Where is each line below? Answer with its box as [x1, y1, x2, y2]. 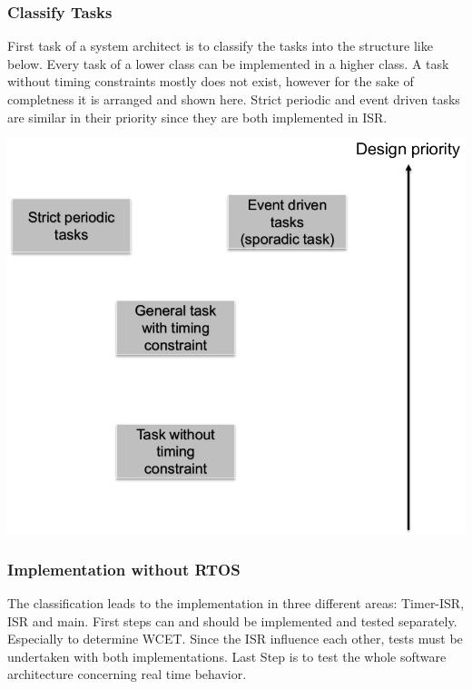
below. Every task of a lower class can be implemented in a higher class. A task [7, 54, 449, 73]
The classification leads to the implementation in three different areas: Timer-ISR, [7, 594, 465, 613]
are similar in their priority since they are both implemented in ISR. [7, 107, 388, 126]
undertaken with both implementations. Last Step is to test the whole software [7, 646, 447, 665]
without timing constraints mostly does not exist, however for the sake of [7, 72, 414, 91]
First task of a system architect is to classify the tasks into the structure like [7, 36, 433, 55]
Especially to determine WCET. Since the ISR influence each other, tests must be [7, 629, 463, 648]
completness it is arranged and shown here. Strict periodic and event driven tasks [7, 90, 460, 108]
